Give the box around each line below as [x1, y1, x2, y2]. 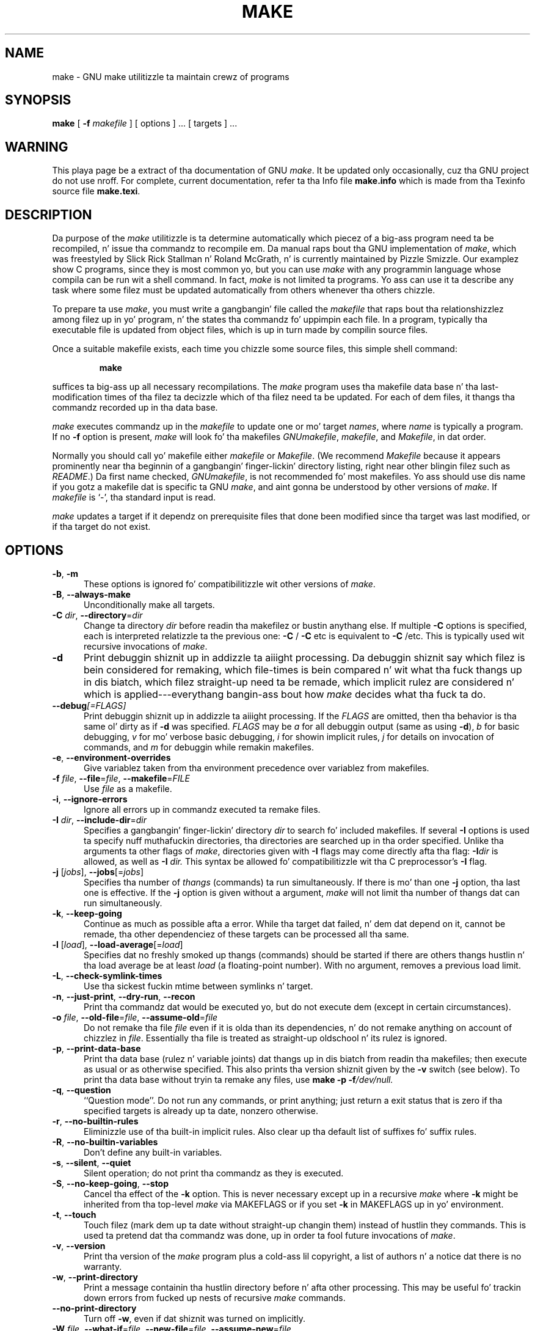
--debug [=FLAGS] [52, 700, 126, 711]
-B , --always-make [52, 588, 131, 599]
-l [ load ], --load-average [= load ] [52, 939, 183, 950]
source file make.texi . [52, 186, 140, 197]
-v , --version [52, 1240, 106, 1251]
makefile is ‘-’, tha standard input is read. [52, 492, 216, 503]
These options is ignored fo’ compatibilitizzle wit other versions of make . [84, 578, 376, 589]
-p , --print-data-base [52, 1043, 141, 1054]
